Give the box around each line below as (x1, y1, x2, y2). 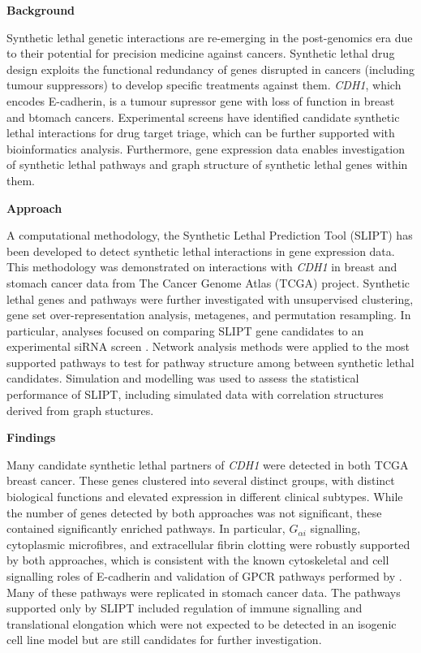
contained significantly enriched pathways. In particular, (6, 520, 286, 537)
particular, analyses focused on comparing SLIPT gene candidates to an (6, 322, 364, 339)
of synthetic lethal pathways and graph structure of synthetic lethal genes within (6, 156, 408, 173)
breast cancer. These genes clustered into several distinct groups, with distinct (6, 472, 395, 489)
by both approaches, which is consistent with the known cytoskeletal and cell (6, 551, 389, 569)
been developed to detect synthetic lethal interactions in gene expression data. (6, 242, 395, 259)
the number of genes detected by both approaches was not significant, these (6, 504, 382, 521)
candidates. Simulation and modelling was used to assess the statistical (6, 370, 359, 387)
